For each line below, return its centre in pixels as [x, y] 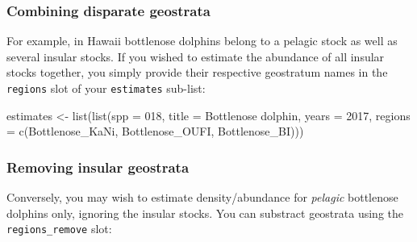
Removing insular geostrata [98, 167]
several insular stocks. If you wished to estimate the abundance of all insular [196, 56]
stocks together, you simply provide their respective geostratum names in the [197, 72]
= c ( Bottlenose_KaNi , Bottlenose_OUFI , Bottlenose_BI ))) [155, 131]
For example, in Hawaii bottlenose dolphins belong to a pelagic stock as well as [202, 41]
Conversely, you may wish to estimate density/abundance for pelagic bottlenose [202, 197]
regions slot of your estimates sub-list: [106, 88]
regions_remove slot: [59, 229]
